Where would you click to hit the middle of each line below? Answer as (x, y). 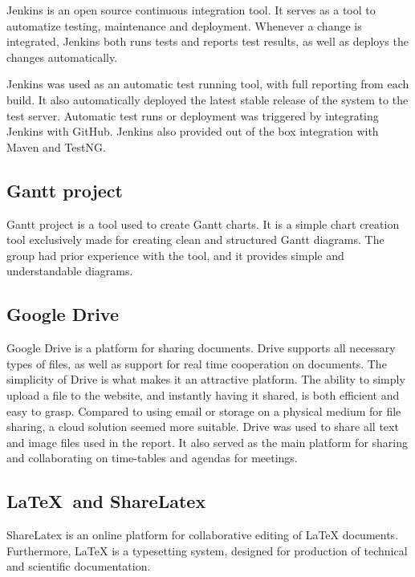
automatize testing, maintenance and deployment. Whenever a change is (184, 25)
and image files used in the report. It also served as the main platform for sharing (207, 442)
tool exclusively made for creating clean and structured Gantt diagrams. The (195, 240)
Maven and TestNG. (56, 146)
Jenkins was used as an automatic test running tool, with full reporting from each (208, 84)
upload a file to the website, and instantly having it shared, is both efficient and (203, 394)
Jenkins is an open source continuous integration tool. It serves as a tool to (191, 10)
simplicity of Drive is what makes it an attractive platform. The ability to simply (206, 379)
